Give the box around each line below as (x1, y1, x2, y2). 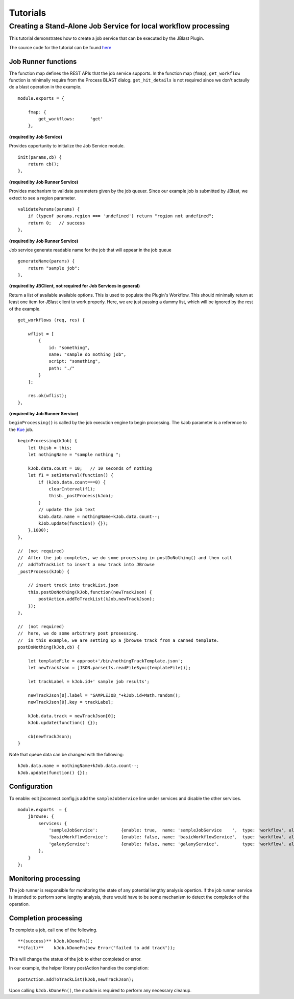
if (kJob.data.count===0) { (38, 479, 106, 485)
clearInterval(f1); (49, 486, 96, 491)
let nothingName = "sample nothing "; (27, 452, 122, 457)
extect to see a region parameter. (9, 195, 76, 201)
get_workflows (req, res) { (18, 317, 85, 323)
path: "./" (49, 365, 75, 371)
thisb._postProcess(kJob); (49, 493, 114, 499)
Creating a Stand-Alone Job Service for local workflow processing (9, 22, 230, 30)
